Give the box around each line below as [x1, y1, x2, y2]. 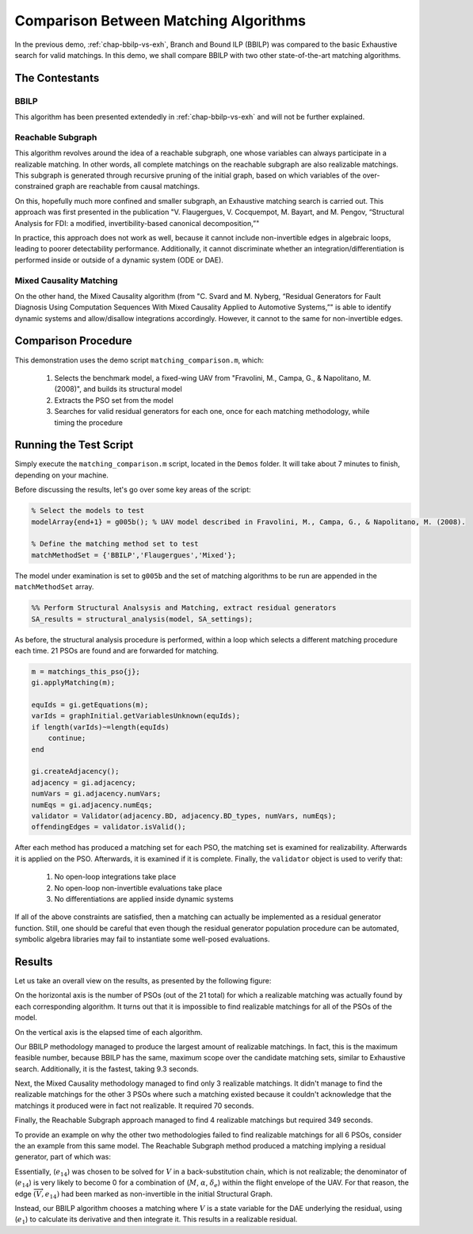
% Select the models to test [31, 506, 145, 515]
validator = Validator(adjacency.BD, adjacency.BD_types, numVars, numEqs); [31, 811, 337, 820]
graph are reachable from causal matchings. [55, 182, 200, 191]
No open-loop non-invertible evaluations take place [54, 883, 223, 892]
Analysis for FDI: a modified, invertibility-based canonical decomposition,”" [14, 218, 260, 228]
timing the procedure [54, 417, 123, 427]
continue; [48, 734, 86, 743]
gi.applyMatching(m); [31, 678, 116, 688]
